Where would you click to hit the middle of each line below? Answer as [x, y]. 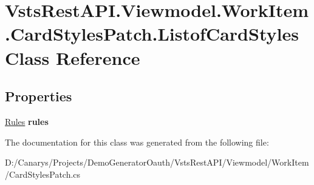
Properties [39, 96]
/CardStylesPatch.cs [43, 174]
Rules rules [27, 121]
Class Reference [73, 57]
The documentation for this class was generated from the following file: [137, 142]
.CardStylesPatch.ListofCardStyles [152, 34]
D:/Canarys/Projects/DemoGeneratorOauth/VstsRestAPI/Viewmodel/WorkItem [157, 162]
